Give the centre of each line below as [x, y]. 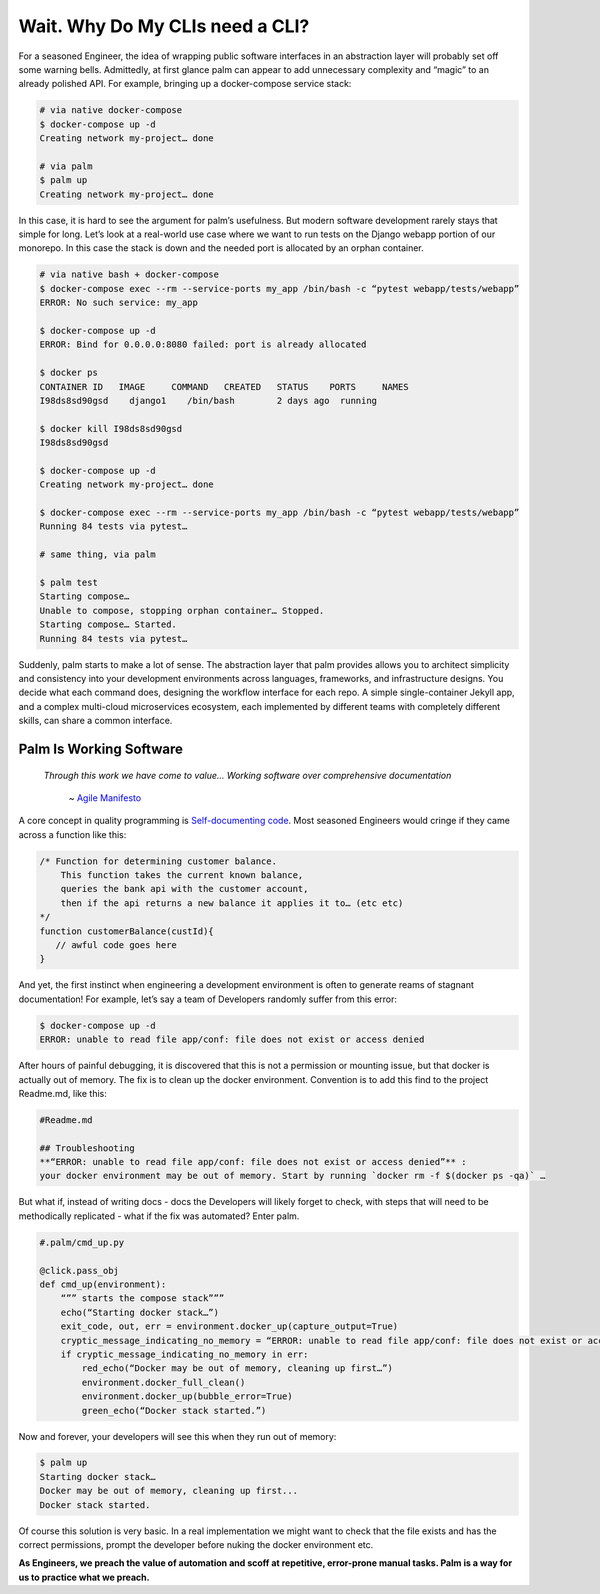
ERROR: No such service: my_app [119, 303]
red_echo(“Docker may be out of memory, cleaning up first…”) [237, 1368]
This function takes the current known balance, [182, 875]
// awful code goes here [116, 945]
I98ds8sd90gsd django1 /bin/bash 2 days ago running [208, 400]
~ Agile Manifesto [105, 797]
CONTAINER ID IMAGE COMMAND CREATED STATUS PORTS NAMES [224, 386]
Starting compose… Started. [108, 624]
